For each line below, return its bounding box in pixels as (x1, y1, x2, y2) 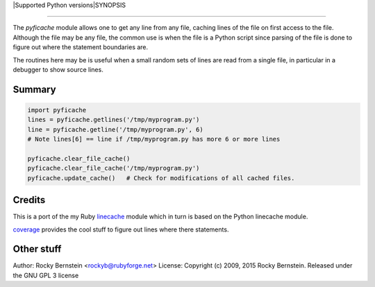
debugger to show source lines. (12, 65, 103, 73)
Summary (12, 83, 56, 95)
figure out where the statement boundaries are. (12, 43, 149, 51)
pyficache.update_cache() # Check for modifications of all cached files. (27, 174, 295, 182)
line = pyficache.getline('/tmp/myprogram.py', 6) (27, 125, 204, 133)
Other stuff (12, 243, 62, 255)
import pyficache (27, 106, 87, 114)
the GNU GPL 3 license (12, 271, 79, 279)
